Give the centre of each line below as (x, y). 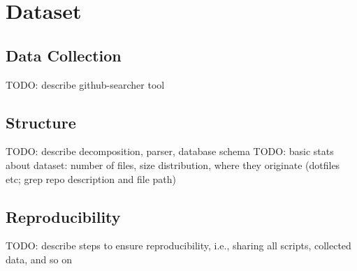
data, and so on (39, 259)
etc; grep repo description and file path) (91, 178)
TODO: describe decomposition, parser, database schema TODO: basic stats (170, 151)
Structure (41, 122)
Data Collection (64, 55)
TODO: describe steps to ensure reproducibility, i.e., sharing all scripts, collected (178, 246)
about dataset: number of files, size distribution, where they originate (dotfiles (173, 164)
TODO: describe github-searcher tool (85, 84)
